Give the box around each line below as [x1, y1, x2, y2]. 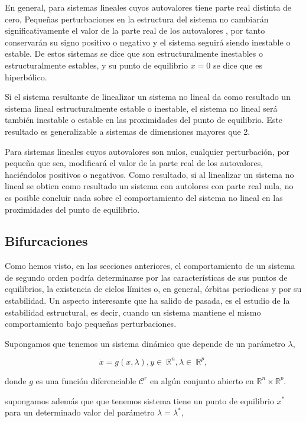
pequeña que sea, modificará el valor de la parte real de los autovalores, [5, 157, 263, 169]
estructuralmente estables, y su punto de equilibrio [5, 59, 188, 71]
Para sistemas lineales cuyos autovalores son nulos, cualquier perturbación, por [5, 145, 290, 157]
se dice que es [213, 59, 262, 71]
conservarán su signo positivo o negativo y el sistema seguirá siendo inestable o [5, 35, 291, 48]
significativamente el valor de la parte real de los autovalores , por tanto [5, 24, 265, 37]
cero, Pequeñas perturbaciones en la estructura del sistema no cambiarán [5, 12, 269, 25]
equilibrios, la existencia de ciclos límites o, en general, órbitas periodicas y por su [5, 283, 302, 295]
